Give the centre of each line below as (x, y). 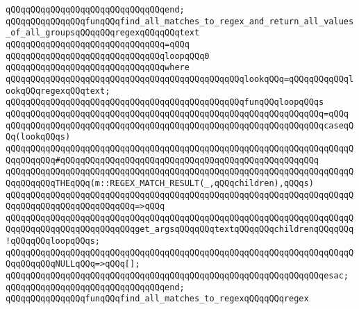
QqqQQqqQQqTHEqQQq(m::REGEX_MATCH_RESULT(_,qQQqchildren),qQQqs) (160, 183)
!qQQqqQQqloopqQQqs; (53, 241)
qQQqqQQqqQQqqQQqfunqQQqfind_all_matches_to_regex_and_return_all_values (180, 21)
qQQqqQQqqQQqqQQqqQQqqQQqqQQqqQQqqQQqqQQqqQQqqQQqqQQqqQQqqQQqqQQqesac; (177, 276)
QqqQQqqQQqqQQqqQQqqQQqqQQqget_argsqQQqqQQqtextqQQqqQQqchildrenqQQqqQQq (180, 229)
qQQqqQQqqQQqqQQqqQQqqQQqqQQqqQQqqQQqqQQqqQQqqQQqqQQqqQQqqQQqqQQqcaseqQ (180, 125)
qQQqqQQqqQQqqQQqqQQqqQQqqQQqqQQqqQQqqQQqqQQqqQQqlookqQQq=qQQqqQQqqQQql (180, 79)
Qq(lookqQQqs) (38, 137)
